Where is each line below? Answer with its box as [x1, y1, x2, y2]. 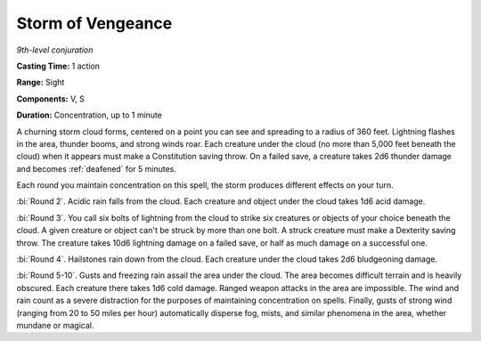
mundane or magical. [16, 320, 94, 330]
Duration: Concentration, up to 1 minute [16, 110, 162, 120]
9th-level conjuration [16, 45, 94, 55]
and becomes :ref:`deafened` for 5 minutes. [16, 163, 177, 174]
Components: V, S [16, 93, 85, 104]
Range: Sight [16, 77, 65, 88]
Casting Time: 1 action [16, 61, 101, 71]
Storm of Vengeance [16, 13, 173, 33]
